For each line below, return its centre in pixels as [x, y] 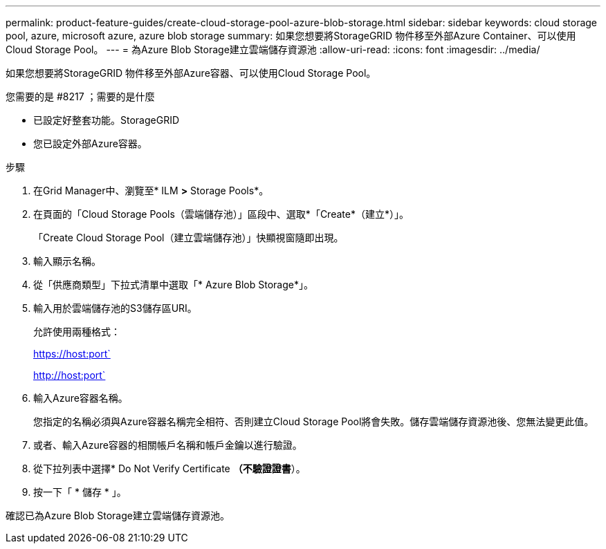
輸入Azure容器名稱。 [81, 398]
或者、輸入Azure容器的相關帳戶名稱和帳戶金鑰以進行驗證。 [168, 445]
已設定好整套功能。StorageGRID [107, 120]
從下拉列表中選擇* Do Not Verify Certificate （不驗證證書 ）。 [169, 468]
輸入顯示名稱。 [67, 261]
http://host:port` [70, 375]
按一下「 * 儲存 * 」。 [80, 492]
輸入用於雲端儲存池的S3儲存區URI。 [115, 308]
